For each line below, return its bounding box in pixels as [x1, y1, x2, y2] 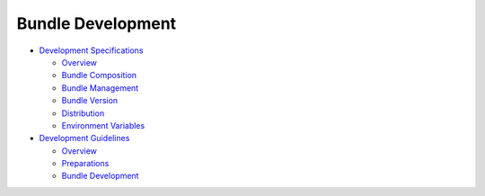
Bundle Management [61, 82, 139, 94]
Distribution [61, 108, 105, 119]
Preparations [61, 158, 110, 169]
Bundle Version [61, 95, 119, 106]
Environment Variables [61, 120, 145, 130]
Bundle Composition [61, 70, 137, 81]
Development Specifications [39, 45, 144, 56]
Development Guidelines [39, 133, 130, 144]
